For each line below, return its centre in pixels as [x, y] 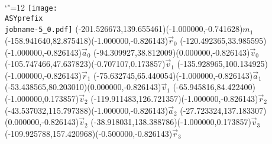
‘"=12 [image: [31, 7]
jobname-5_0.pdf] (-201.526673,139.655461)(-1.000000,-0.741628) [124, 29]
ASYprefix [24, 18]
